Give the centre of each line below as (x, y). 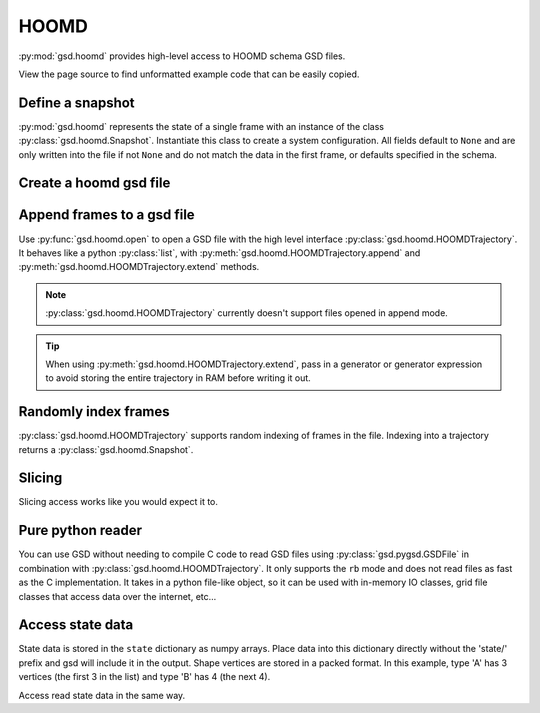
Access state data (76, 625)
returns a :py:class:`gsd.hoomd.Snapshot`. (106, 449)
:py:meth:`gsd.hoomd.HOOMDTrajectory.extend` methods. (139, 267)
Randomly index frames (94, 411)
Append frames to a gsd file (106, 215)
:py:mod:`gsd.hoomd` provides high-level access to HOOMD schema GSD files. (182, 56)
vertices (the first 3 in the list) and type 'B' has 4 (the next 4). (144, 677)
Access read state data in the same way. (102, 695)
